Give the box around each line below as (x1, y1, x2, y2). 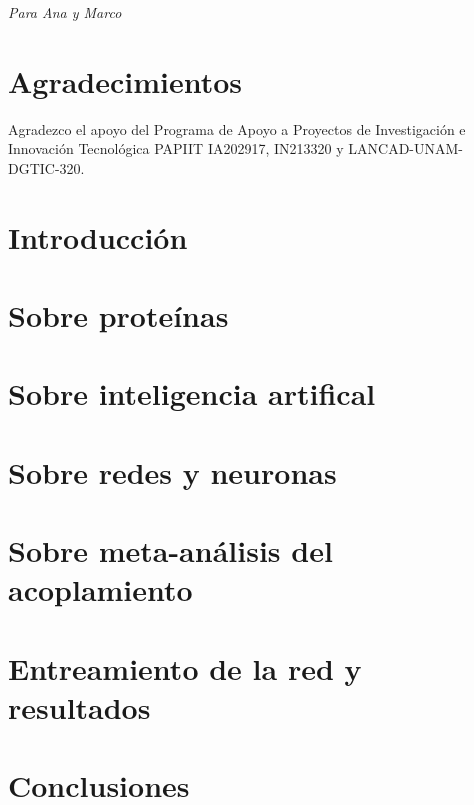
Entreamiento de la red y (8, 647, 362, 688)
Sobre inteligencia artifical (8, 373, 376, 414)
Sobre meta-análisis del (8, 530, 333, 571)
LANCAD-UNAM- (348, 138, 463, 159)
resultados (8, 686, 151, 727)
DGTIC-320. (8, 157, 85, 178)
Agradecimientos (8, 60, 243, 101)
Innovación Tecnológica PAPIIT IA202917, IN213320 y (8, 138, 344, 159)
